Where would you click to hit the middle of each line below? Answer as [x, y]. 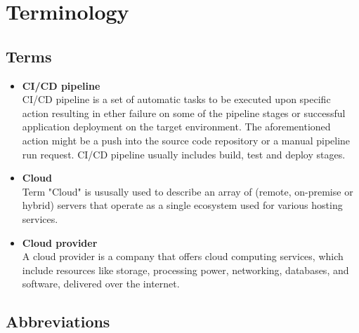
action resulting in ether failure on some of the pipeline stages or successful [184, 113]
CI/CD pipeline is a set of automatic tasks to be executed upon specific [176, 99]
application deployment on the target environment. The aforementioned [176, 127]
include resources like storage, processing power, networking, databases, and [185, 270]
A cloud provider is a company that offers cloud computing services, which [183, 256]
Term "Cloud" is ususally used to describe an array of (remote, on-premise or [188, 191]
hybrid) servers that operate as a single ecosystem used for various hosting [182, 205]
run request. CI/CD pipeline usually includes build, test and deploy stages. [184, 154]
